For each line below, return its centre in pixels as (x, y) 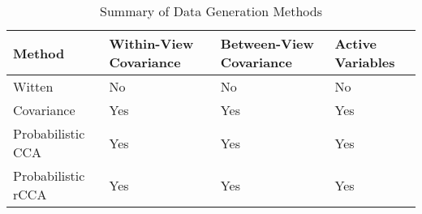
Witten (33, 86)
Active (356, 43)
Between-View (267, 43)
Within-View (151, 43)
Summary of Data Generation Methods (211, 11)
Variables (365, 62)
